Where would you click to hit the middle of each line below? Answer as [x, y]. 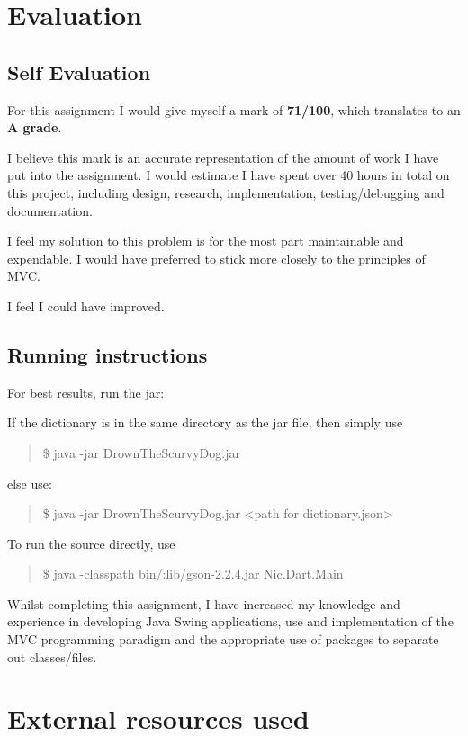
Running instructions [108, 354]
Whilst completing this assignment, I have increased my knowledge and [204, 603]
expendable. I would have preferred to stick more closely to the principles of [216, 258]
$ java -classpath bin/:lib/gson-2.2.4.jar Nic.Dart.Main [193, 574]
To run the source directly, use [91, 543]
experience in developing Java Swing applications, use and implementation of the [230, 621]
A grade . [35, 127]
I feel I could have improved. [86, 305]
